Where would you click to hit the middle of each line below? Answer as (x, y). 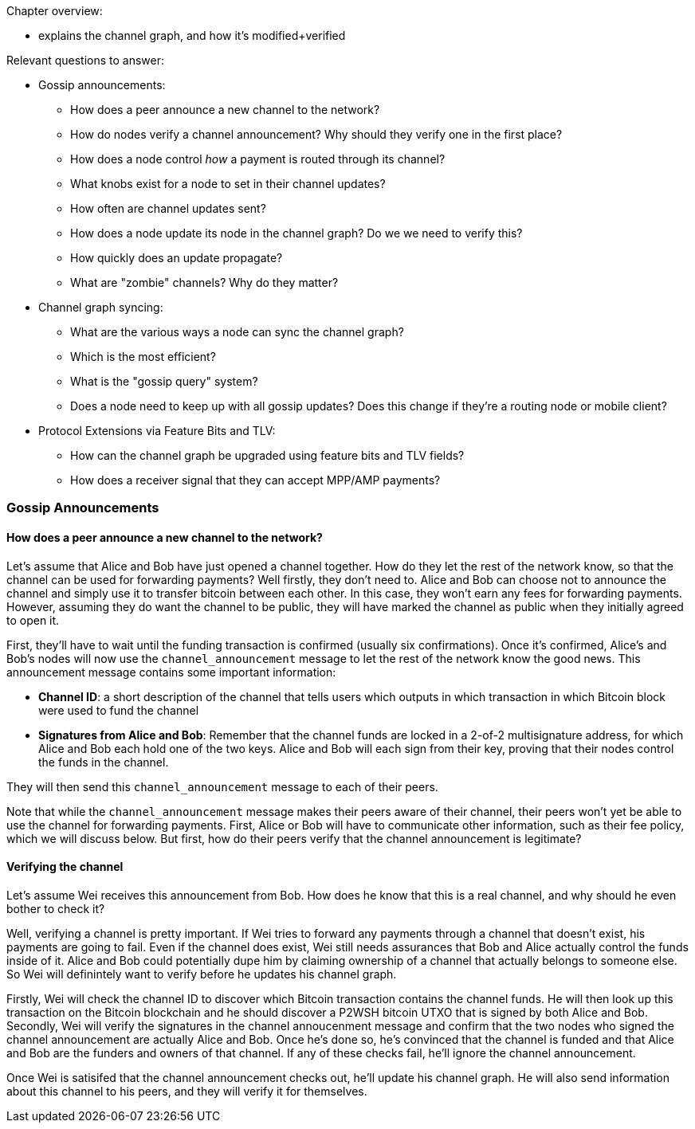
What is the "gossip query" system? (164, 381)
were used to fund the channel (119, 710)
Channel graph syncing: (101, 307)
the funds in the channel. (104, 762)
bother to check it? (56, 908)
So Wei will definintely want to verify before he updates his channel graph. (202, 974)
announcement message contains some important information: (171, 672)
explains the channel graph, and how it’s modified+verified (192, 35)
